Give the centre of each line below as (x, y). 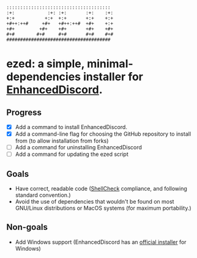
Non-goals (27, 227)
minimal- (110, 64)
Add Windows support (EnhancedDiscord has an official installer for (101, 242)
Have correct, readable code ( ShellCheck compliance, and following (101, 189)
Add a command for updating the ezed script (72, 154)
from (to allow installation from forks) (62, 141)
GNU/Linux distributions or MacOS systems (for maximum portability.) (103, 208)
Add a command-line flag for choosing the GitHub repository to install (103, 134)
